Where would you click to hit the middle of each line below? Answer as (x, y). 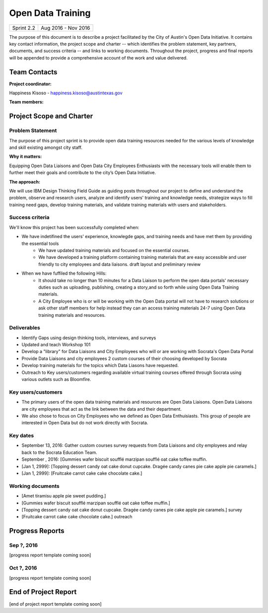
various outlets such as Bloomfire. (56, 379)
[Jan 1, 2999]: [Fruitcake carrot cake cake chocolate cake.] (82, 473)
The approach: (25, 182)
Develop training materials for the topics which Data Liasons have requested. (100, 366)
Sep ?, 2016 (24, 546)
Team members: (27, 102)
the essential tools (40, 244)
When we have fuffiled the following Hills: (64, 273)
